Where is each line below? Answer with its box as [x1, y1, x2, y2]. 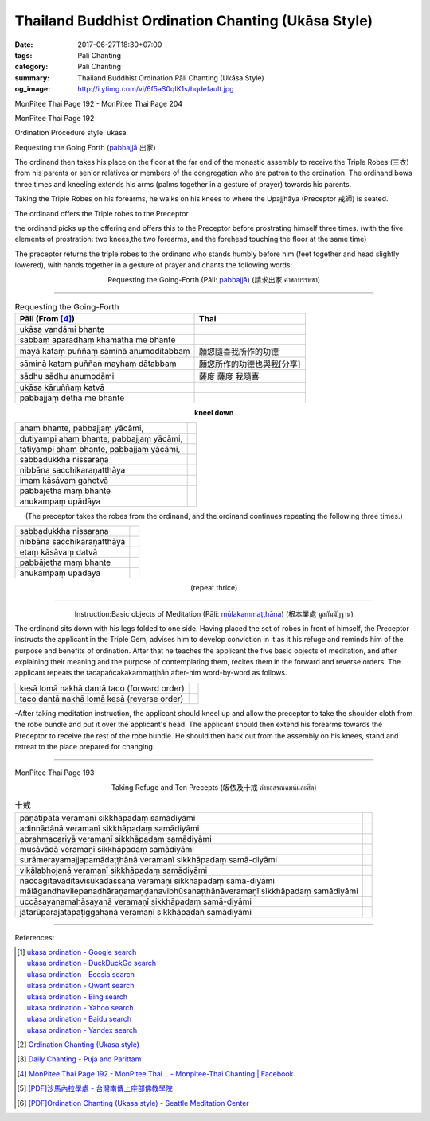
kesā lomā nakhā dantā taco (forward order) [19, 683, 185, 694]
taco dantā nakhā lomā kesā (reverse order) [19, 693, 184, 704]
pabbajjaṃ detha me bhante [19, 392, 125, 403]
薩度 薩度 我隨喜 [199, 371, 260, 382]
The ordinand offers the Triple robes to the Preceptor [14, 208, 189, 218]
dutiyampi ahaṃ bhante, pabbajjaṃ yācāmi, [19, 433, 183, 444]
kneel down [193, 408, 234, 418]
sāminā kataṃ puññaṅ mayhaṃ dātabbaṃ [19, 358, 177, 369]
